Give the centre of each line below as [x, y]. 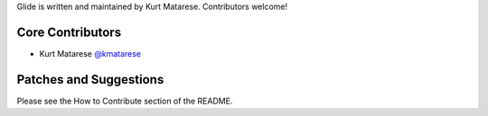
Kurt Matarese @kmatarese [90, 53]
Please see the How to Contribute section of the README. [125, 101]
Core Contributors [69, 32]
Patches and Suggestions [90, 80]
